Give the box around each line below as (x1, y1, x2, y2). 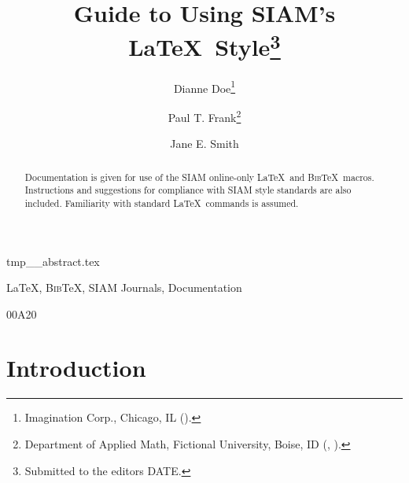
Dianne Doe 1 (173, 77, 236, 96)
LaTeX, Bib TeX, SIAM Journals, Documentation (6, 279, 242, 296)
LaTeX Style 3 (128, 28, 281, 63)
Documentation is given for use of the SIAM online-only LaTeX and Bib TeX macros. (24, 170, 374, 183)
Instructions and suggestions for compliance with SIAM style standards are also (24, 183, 352, 197)
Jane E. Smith (170, 135, 239, 152)
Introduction (6, 352, 146, 384)
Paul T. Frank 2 (168, 106, 241, 125)
